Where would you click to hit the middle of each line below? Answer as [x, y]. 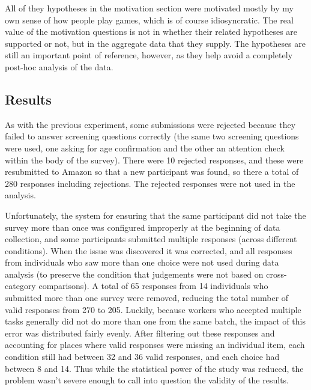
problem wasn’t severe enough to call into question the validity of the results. [147, 380]
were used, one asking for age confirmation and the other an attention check [145, 148]
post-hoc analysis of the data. [59, 66]
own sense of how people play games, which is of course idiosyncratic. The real [149, 20]
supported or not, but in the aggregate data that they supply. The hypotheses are [155, 43]
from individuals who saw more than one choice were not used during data [142, 262]
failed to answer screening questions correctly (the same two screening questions [152, 136]
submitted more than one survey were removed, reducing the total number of [147, 298]
